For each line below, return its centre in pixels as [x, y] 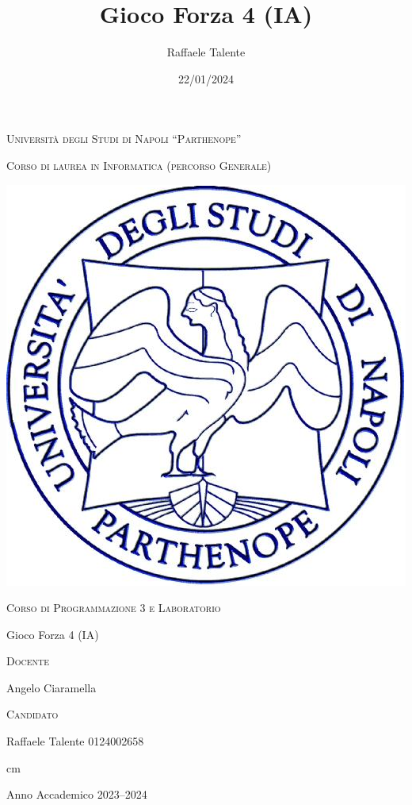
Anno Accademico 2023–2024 [77, 794]
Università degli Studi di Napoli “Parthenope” [124, 139]
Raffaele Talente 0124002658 [75, 741]
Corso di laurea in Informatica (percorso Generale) [139, 165]
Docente [28, 661]
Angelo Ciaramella [51, 687]
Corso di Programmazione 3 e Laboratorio [114, 608]
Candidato [32, 714]
